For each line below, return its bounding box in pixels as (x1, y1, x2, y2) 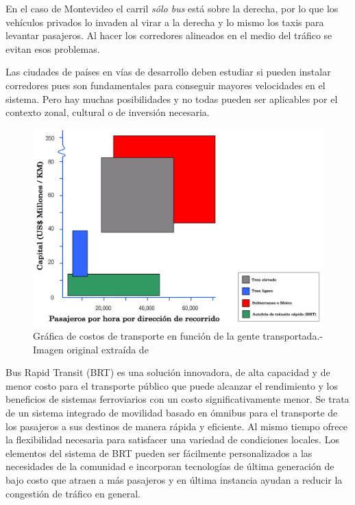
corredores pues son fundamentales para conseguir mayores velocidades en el (5, 78, 326, 92)
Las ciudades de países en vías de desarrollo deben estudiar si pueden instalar (5, 64, 331, 79)
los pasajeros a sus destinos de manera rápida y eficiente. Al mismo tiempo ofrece (5, 419, 347, 433)
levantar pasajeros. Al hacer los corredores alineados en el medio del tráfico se (5, 28, 332, 43)
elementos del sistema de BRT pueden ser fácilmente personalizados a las (5, 445, 313, 460)
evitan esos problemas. (5, 41, 100, 56)
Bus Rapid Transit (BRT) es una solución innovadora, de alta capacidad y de (5, 365, 330, 379)
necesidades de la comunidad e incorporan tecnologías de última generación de (5, 459, 334, 473)
